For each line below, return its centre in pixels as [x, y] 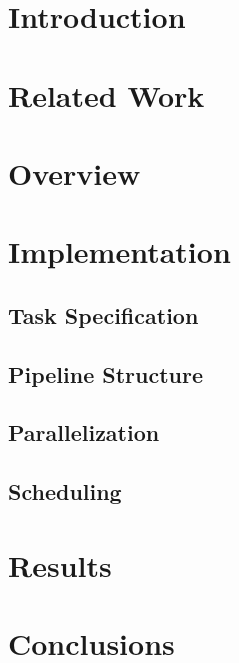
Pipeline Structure [106, 373]
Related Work [106, 94]
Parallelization [84, 432]
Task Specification [103, 314]
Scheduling [65, 491]
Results [60, 564]
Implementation [119, 251]
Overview [74, 172]
